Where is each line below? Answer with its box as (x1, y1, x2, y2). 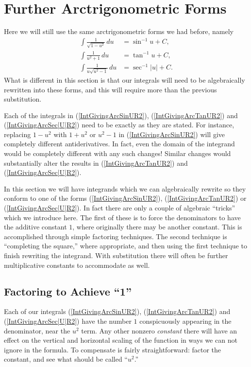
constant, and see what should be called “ (4, 354, 128, 364)
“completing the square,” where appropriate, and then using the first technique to (4, 241, 247, 251)
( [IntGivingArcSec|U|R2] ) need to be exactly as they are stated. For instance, (4, 120, 234, 130)
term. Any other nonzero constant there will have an (81, 325, 237, 335)
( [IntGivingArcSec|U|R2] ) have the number (4, 315, 132, 326)
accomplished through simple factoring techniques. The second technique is (4, 231, 227, 241)
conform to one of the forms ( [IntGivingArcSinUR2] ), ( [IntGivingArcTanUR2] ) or (4, 193, 247, 203)
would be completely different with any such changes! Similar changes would (4, 148, 231, 158)
